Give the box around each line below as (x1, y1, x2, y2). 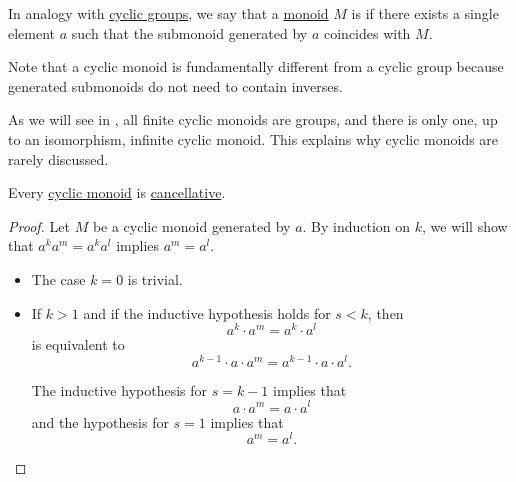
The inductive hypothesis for (31, 379, 208, 400)
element (8, 22, 56, 43)
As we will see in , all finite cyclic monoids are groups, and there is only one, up (8, 109, 498, 130)
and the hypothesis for (31, 411, 169, 432)
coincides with (323, 22, 411, 43)
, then (367, 302, 404, 323)
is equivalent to (31, 334, 125, 355)
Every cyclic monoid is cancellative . (8, 182, 226, 203)
